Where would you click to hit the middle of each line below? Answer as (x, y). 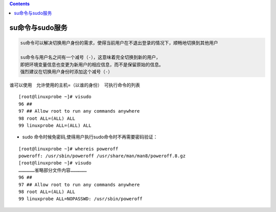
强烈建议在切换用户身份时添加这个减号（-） (66, 71)
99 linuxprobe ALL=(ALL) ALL (55, 125)
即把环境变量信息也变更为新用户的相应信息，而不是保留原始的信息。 (92, 65)
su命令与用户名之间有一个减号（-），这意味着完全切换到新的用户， (90, 57)
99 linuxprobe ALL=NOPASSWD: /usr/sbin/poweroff (80, 199)
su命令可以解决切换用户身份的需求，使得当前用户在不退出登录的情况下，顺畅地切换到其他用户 (119, 43)
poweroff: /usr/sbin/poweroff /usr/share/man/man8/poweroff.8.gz (102, 156)
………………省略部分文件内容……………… (53, 170)
